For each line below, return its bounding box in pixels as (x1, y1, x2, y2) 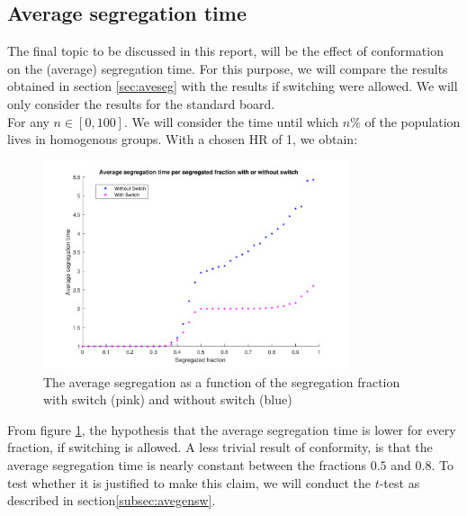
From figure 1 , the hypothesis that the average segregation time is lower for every (7, 420, 456, 439)
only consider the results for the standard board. (7, 94, 275, 113)
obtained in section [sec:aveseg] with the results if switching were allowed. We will (7, 77, 458, 95)
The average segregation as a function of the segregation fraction (43, 372, 400, 391)
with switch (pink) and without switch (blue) (43, 390, 292, 409)
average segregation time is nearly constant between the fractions (7, 455, 367, 474)
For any (7, 112, 49, 131)
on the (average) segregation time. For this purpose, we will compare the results (7, 59, 448, 77)
